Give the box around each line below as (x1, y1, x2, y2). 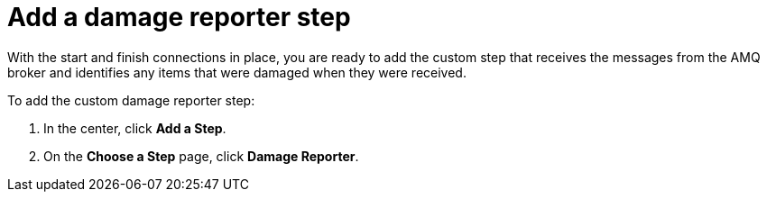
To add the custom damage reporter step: (7, 92, 255, 108)
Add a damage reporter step (7, 2, 351, 32)
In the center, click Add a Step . (43, 120, 226, 136)
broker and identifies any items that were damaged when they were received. (7, 64, 467, 80)
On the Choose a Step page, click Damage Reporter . (43, 148, 359, 164)
